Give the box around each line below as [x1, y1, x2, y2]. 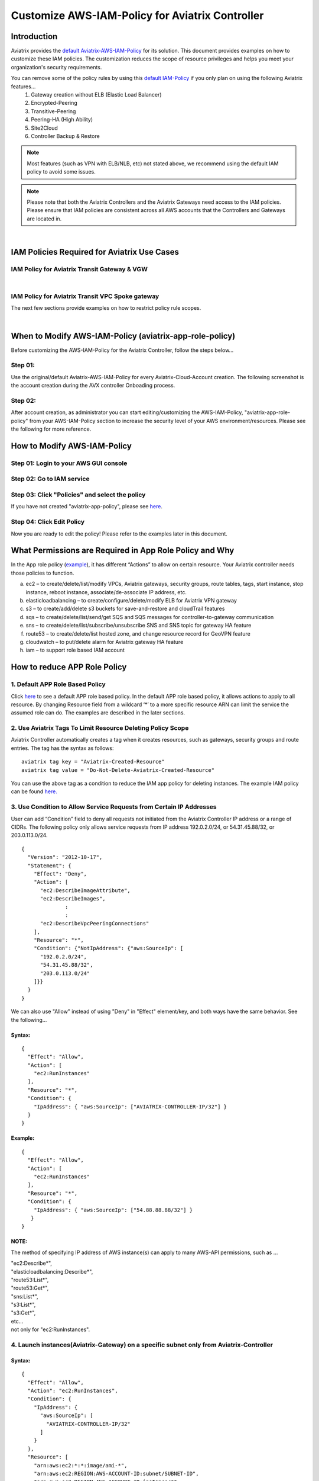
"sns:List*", [11, 1293, 38, 1300]
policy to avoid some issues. [27, 168, 96, 175]
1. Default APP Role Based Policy [11, 680, 106, 688]
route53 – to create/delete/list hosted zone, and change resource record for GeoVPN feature [25, 630, 250, 637]
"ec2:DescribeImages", [40, 895, 106, 902]
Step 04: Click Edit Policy [11, 518, 85, 526]
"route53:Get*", [11, 1284, 49, 1291]
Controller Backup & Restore [31, 132, 100, 139]
